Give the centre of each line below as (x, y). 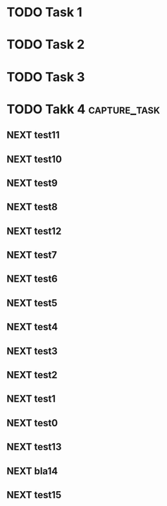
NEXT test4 (32, 327)
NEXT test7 (32, 255)
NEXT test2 (32, 375)
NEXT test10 (35, 159)
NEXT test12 (34, 231)
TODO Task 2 (46, 45)
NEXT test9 (32, 183)
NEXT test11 (33, 135)
